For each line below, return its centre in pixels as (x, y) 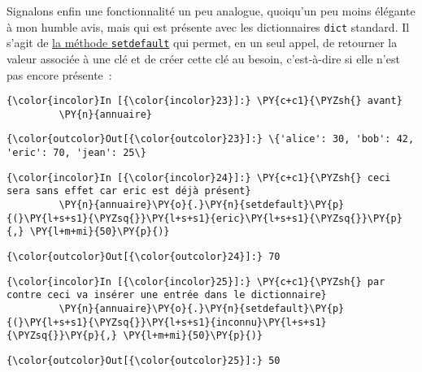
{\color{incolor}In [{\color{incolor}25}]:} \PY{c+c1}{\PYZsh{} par (196, 281)
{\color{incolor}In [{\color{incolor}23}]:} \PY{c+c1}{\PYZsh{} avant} (204, 101)
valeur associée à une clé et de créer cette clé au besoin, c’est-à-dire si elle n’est (203, 58)
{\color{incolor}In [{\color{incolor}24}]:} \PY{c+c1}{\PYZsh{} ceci (199, 177)
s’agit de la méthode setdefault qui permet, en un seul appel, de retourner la (202, 43)
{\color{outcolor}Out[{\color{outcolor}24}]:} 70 (144, 257)
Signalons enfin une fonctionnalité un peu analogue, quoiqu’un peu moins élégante (211, 11)
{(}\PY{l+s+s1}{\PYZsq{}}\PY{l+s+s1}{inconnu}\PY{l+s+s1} (167, 322)
